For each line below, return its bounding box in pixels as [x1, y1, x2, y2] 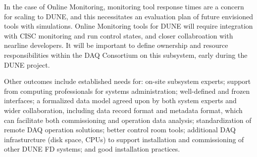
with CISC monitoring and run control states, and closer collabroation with [4, 30, 233, 40]
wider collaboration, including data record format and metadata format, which [4, 105, 243, 115]
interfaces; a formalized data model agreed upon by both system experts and [4, 95, 237, 106]
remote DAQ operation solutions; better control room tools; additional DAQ [4, 124, 236, 135]
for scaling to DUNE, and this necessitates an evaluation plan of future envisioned [4, 11, 254, 21]
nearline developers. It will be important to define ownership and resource [4, 40, 228, 50]
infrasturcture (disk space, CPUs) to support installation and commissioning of [4, 134, 244, 144]
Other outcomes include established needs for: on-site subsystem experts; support [4, 76, 251, 86]
